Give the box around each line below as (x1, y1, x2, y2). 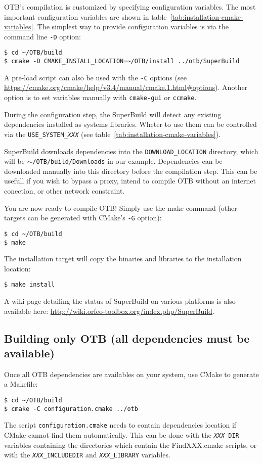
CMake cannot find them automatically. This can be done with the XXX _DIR (4, 429, 239, 440)
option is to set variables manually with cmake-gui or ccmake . (4, 92, 197, 102)
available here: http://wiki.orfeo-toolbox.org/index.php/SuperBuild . (4, 305, 214, 316)
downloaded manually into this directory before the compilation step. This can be (4, 165, 257, 176)
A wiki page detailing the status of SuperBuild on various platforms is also (4, 296, 236, 306)
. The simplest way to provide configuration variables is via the (33, 21, 229, 32)
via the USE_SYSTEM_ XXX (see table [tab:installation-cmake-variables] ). (4, 128, 221, 139)
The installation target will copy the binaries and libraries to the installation (4, 253, 242, 264)
